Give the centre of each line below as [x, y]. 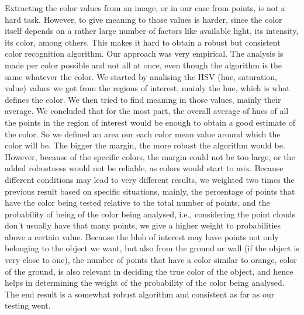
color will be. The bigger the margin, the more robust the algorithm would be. [145, 145]
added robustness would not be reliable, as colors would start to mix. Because [144, 168]
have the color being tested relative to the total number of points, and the [137, 202]
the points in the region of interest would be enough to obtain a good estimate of [150, 122]
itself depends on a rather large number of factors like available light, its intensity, [152, 31]
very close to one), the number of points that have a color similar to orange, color [151, 260]
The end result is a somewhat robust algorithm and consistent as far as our [140, 294]
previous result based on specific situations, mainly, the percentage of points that [150, 191]
